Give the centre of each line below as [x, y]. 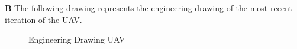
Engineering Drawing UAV [77, 39]
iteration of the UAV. [43, 19]
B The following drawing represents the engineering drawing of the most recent [148, 8]
